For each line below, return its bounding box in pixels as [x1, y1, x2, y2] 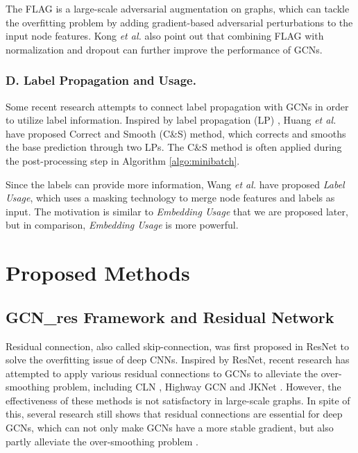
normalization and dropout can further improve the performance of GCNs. [6, 42, 323, 56]
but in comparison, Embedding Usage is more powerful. [6, 217, 239, 232]
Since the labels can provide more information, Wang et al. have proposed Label [6, 176, 345, 191]
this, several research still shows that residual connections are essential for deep [6, 406, 343, 421]
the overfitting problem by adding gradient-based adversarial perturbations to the [6, 15, 353, 29]
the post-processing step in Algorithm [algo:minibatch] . [6, 153, 240, 167]
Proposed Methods [6, 258, 190, 287]
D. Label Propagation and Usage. [6, 72, 196, 89]
